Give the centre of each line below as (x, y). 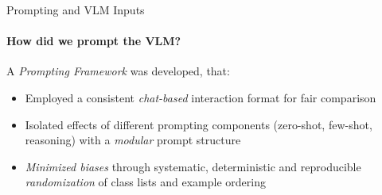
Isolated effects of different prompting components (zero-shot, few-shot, (199, 124)
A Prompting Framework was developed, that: (118, 71)
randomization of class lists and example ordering (145, 182)
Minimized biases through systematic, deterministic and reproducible (193, 166)
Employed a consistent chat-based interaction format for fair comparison (201, 97)
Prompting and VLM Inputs (76, 10)
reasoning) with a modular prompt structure (133, 140)
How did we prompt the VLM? (94, 41)
